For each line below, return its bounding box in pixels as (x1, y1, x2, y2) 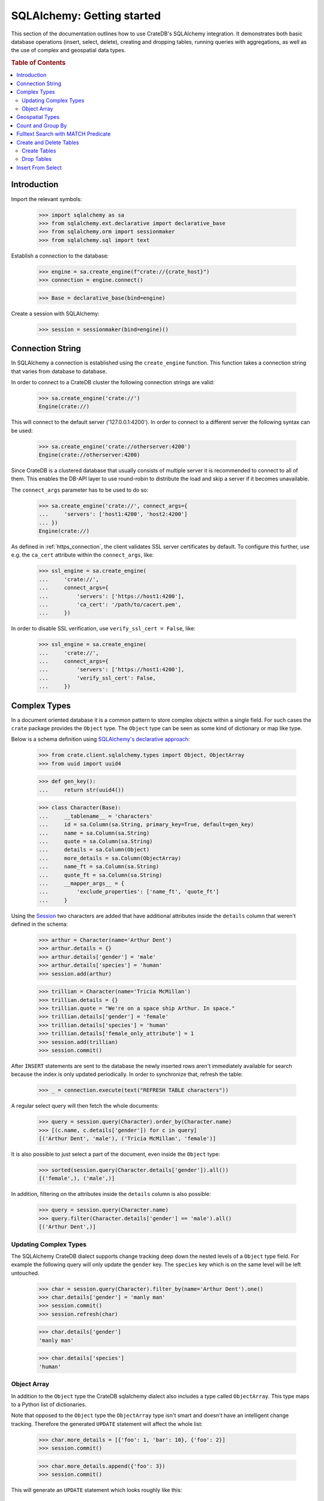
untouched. (11, 1269, 40, 1276)
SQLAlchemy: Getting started (11, 9, 161, 22)
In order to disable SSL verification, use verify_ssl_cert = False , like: (11, 625, 196, 632)
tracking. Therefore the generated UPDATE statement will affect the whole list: (11, 1420, 203, 1427)
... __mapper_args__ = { (38, 880, 125, 887)
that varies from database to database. (11, 367, 107, 375)
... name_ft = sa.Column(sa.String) (38, 863, 159, 870)
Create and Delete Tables (16, 139, 79, 146)
